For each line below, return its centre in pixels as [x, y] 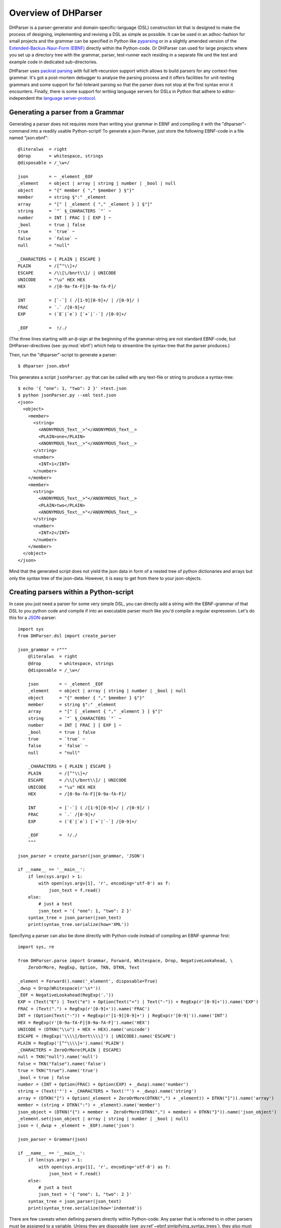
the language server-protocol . [66, 98]
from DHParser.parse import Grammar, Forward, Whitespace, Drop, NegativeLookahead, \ [125, 961]
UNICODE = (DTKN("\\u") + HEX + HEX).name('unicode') [84, 1029]
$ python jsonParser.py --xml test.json [67, 395]
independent [22, 98]
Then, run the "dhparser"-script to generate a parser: [63, 355]
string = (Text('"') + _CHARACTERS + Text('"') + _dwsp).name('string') [107, 1091]
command [19, 131]
